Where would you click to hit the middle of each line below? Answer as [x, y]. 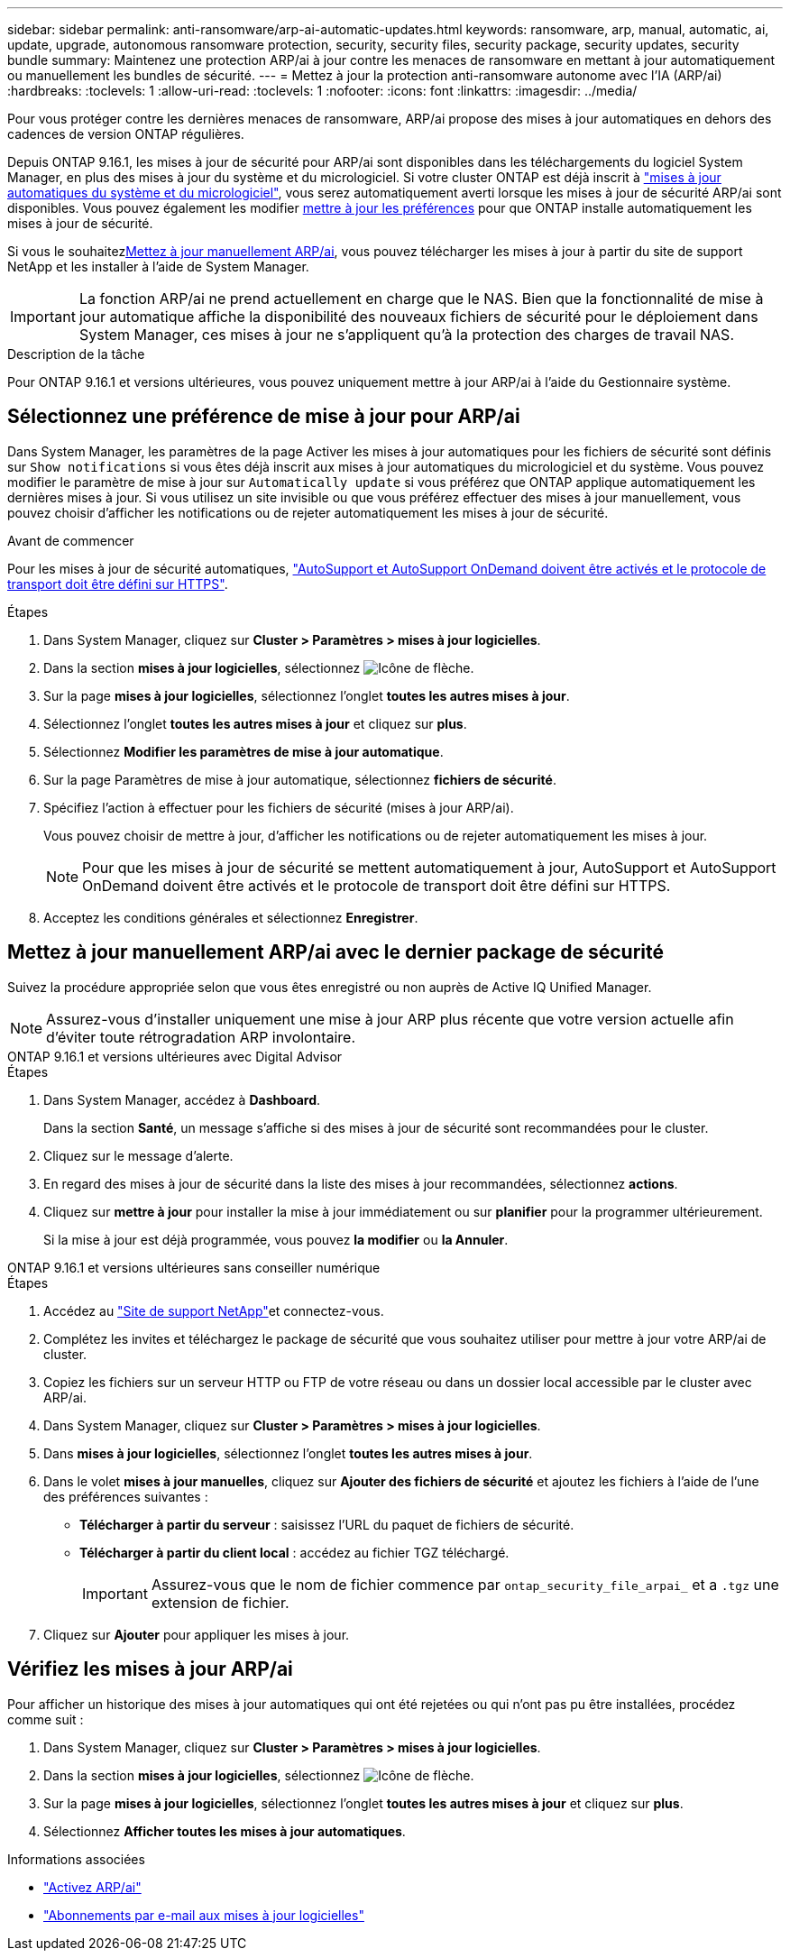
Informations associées [76, 1859]
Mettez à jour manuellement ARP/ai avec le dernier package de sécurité [336, 952]
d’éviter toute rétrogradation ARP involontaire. [201, 1037]
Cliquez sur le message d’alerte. [138, 1155]
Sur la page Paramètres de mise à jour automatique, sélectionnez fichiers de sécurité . [300, 779]
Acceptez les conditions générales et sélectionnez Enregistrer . [231, 917]
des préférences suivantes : [126, 1496]
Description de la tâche [76, 354]
